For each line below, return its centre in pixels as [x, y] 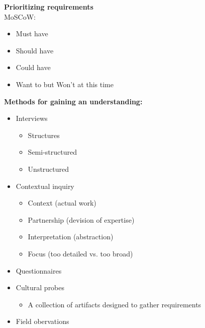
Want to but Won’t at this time [65, 84]
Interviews [32, 118]
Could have [33, 67]
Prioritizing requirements [49, 7]
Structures [44, 135]
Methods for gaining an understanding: [73, 101]
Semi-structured [52, 152]
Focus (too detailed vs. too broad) [80, 253]
